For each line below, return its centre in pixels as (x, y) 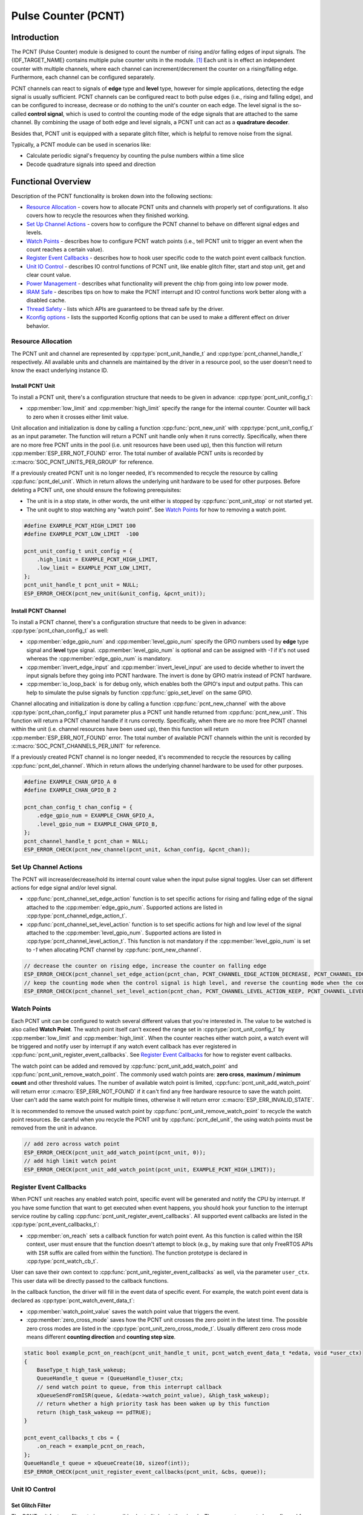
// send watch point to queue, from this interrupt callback (129, 1387)
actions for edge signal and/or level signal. (64, 888)
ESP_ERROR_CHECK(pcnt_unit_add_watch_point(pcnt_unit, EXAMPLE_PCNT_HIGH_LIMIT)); (150, 1169)
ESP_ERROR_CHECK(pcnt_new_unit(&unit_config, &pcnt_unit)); (115, 593)
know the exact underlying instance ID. (60, 370)
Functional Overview (51, 181)
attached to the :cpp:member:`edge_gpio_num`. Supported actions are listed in (125, 907)
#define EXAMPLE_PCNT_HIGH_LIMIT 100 (80, 525)
